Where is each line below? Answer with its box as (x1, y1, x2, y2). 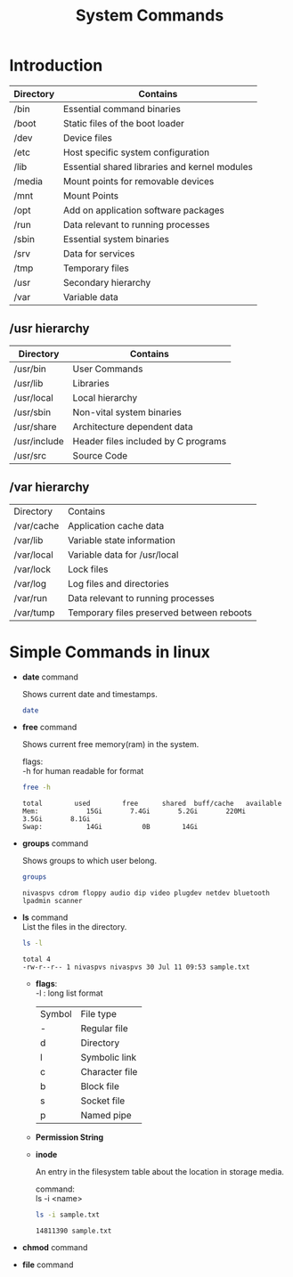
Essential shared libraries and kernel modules (62, 160, 254, 173)
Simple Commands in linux (9, 642, 211, 662)
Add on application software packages (62, 204, 224, 216)
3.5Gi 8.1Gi (21, 815, 91, 824)
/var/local (13, 549, 53, 561)
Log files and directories (68, 577, 169, 590)
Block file (80, 1080, 120, 1092)
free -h (21, 783, 51, 793)
